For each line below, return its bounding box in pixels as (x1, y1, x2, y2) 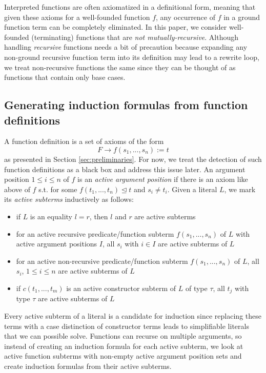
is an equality (30, 211, 72, 221)
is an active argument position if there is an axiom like (77, 174, 248, 184)
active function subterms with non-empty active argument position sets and (4, 350, 242, 361)
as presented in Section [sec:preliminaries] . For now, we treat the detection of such (4, 153, 262, 164)
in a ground (223, 11, 260, 22)
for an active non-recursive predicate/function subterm (16, 255, 188, 266)
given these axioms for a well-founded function (4, 11, 150, 22)
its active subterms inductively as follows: (4, 194, 134, 204)
